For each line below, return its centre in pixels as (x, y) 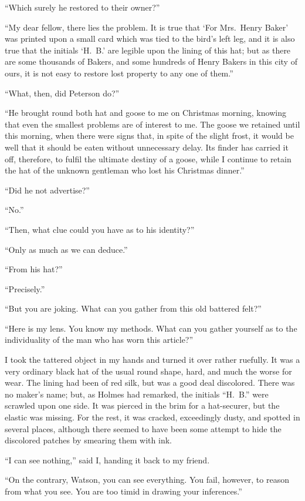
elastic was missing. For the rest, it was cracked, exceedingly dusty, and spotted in (152, 417)
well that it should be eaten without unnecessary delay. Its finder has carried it (147, 147)
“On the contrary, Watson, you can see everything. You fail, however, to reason (147, 480)
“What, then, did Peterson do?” (62, 93)
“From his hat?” (34, 269)
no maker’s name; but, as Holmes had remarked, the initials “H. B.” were (137, 394)
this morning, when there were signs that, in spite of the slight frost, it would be (149, 136)
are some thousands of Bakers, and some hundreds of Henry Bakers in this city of (151, 61)
